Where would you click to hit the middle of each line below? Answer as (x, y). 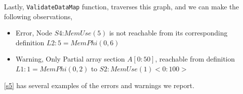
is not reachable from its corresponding (168, 33)
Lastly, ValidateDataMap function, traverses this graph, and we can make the (121, 6)
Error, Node (34, 33)
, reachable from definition (195, 59)
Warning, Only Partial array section (70, 59)
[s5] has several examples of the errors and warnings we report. (99, 85)
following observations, (38, 16)
